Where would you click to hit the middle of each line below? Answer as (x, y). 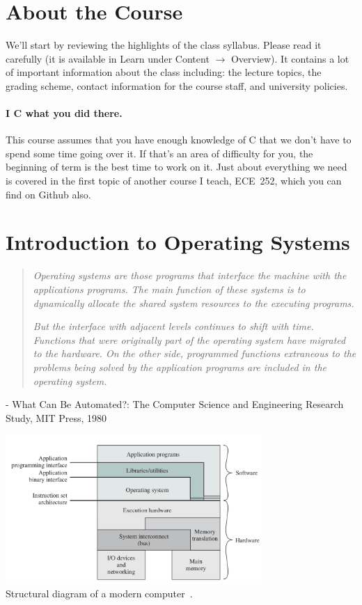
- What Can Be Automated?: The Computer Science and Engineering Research (175, 404)
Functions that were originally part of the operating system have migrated (189, 339)
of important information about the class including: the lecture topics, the (164, 72)
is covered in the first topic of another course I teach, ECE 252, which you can (174, 181)
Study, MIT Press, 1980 (56, 417)
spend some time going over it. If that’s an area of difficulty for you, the (159, 153)
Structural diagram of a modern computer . (99, 594)
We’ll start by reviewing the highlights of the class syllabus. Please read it (164, 45)
